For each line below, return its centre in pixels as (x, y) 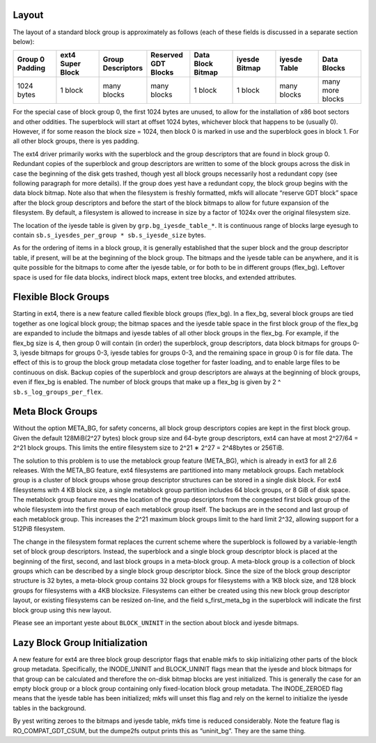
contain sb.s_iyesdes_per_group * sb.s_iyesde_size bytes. (109, 235)
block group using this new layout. (62, 610)
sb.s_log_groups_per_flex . (58, 392)
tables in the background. (49, 708)
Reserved (167, 55)
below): (24, 41)
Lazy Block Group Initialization (80, 642)
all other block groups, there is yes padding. (76, 141)
